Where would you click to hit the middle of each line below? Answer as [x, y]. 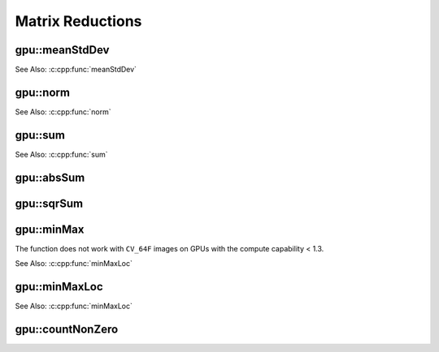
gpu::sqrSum [49, 203]
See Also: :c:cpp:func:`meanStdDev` [76, 70]
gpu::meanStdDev [62, 50]
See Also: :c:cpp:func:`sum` [62, 154]
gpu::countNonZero [67, 329]
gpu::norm [43, 92]
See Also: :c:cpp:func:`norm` [63, 112]
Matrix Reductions [78, 21]
